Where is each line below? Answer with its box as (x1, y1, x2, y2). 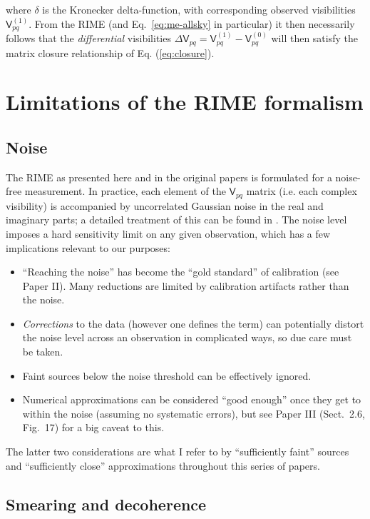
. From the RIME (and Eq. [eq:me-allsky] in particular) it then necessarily (29, 16, 355, 31)
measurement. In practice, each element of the (24, 183, 226, 198)
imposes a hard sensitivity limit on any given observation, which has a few (6, 226, 331, 241)
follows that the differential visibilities (6, 31, 171, 46)
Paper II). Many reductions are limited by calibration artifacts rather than (22, 278, 349, 293)
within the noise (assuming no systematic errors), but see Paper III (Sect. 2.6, (22, 405, 365, 420)
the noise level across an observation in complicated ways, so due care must (22, 330, 352, 345)
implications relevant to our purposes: (6, 240, 170, 255)
